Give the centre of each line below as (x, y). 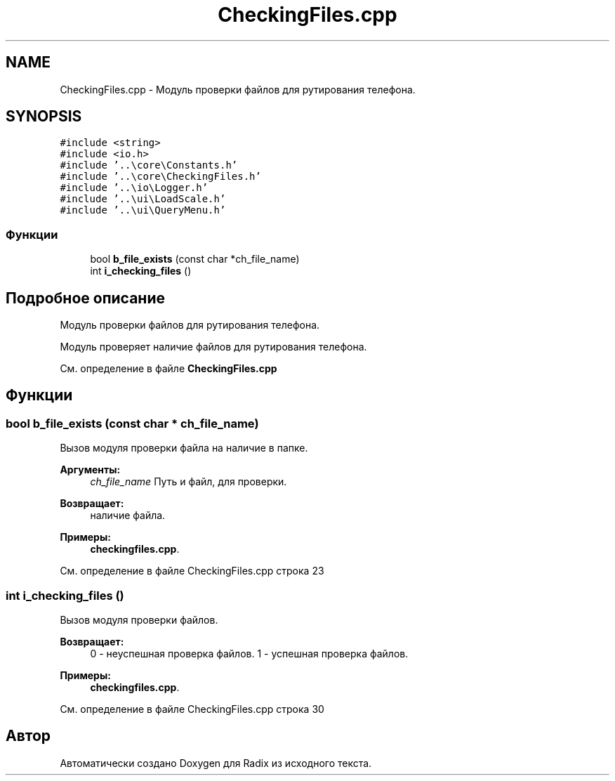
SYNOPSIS (44, 117)
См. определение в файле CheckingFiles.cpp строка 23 (192, 571)
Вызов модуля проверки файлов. (139, 620)
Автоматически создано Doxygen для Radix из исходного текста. (216, 763)
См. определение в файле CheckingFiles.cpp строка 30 (192, 709)
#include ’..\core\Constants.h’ (149, 165)
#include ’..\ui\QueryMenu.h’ (143, 210)
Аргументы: (90, 470)
